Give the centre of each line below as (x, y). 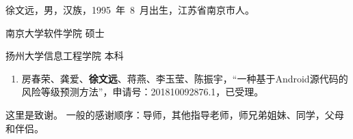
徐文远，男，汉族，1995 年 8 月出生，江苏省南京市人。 (130, 10)
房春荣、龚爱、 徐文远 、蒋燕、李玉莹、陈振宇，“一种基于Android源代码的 (185, 78)
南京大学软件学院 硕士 (55, 32)
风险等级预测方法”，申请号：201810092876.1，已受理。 (143, 92)
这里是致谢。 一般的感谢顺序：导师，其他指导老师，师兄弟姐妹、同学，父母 (175, 114)
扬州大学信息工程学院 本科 (65, 56)
